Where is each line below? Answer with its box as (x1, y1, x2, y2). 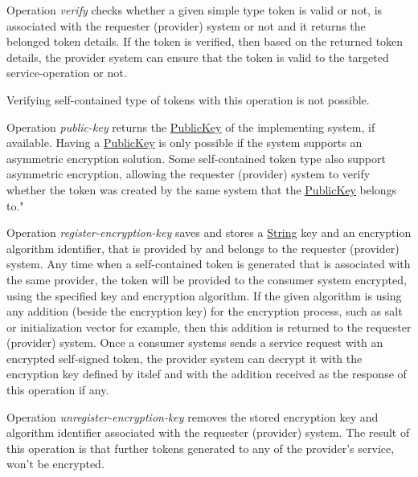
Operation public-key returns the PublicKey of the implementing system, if (6, 118, 375, 135)
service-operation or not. (6, 64, 127, 81)
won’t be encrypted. (6, 455, 104, 472)
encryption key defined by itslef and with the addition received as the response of (6, 365, 407, 382)
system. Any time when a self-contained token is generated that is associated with (6, 255, 411, 272)
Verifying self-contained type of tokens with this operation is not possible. (6, 91, 370, 108)
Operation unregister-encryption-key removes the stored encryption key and (6, 408, 379, 425)
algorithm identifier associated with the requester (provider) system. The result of (6, 424, 410, 441)
